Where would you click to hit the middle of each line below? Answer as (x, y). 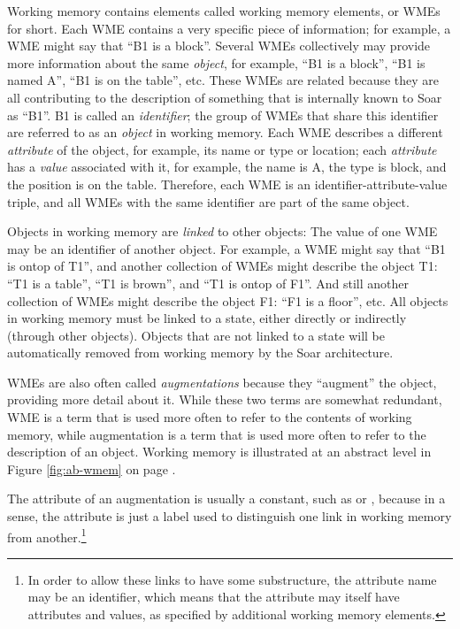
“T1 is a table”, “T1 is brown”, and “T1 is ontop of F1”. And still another (208, 283)
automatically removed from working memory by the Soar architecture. (200, 353)
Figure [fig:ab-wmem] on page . (92, 468)
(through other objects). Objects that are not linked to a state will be (196, 335)
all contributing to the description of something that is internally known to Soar (225, 97)
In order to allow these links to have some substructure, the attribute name (232, 579)
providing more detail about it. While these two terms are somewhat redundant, (225, 399)
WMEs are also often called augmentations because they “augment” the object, (222, 382)
